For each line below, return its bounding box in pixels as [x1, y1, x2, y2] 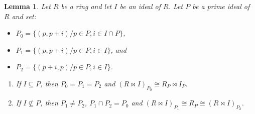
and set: [12, 11, 36, 21]
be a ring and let [61, 1, 112, 11]
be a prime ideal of [192, 1, 250, 11]
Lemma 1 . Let [4, 1, 51, 11]
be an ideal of [119, 1, 161, 11]
